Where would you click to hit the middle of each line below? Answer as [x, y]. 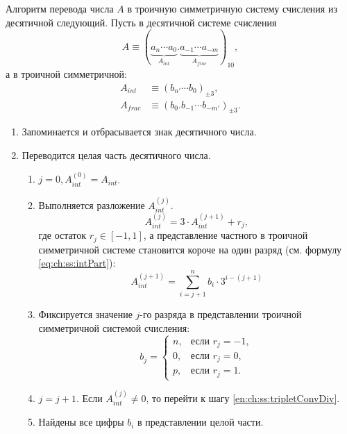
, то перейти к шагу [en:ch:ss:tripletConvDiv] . [243, 398]
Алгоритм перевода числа [60, 8]
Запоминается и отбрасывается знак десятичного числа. [139, 132]
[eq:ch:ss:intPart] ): [77, 263]
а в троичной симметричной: [66, 74]
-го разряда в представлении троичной [221, 314]
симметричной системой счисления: [114, 327]
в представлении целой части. [201, 422]
